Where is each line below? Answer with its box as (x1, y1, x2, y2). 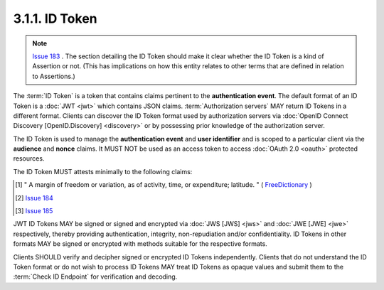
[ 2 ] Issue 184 (15, 193, 53, 202)
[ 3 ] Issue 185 (15, 207, 53, 215)
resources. (13, 154, 45, 163)
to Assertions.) (32, 72, 76, 80)
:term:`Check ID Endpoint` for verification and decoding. (13, 272, 178, 281)
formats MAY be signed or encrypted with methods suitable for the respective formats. (13, 240, 268, 248)
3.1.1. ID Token (13, 11, 97, 26)
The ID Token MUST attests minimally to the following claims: (13, 167, 193, 176)
